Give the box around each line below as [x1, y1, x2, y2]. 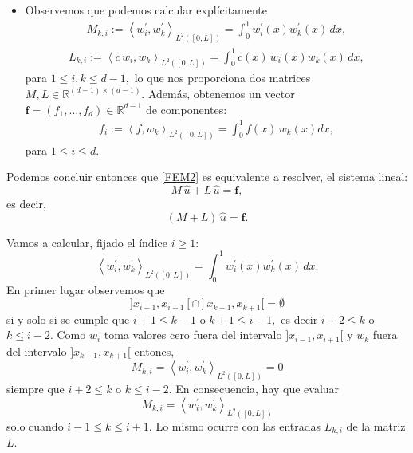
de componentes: [145, 100, 227, 117]
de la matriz [346, 417, 406, 434]
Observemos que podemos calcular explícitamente [25, 2, 268, 18]
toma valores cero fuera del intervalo [104, 326, 282, 343]
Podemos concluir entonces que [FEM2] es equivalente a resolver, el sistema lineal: [6, 168, 408, 185]
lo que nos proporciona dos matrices [134, 69, 311, 86]
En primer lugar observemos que [6, 281, 165, 297]
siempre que [6, 380, 65, 397]
